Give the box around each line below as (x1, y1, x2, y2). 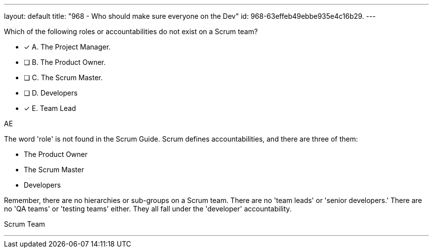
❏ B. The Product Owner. (24, 58, 106, 66)
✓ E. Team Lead (24, 104, 76, 112)
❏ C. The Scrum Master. (24, 73, 103, 82)
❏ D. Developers (24, 89, 78, 97)
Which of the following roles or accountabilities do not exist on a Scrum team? (4, 27, 258, 36)
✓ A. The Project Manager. (24, 43, 111, 51)
